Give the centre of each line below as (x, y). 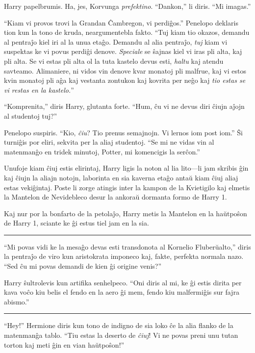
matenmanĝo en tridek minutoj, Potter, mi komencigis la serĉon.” (102, 151)
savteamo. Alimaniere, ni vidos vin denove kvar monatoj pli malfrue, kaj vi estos (125, 70)
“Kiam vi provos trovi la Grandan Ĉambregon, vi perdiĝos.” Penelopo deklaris (121, 22)
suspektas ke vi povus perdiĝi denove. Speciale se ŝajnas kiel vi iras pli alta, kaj (123, 51)
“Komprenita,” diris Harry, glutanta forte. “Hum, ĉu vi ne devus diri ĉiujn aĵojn (124, 106)
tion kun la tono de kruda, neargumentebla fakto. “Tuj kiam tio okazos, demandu (127, 32)
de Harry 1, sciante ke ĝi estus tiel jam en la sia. (76, 223)
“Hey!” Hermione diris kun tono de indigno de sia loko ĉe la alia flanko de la (119, 325)
